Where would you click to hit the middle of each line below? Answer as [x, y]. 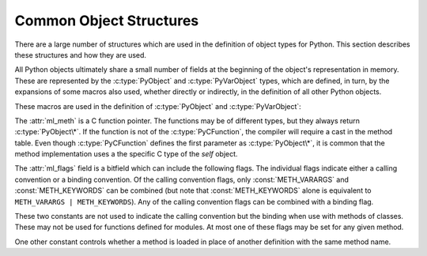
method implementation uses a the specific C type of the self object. [126, 154]
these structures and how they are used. [80, 55]
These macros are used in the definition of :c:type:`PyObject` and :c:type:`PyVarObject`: [158, 106]
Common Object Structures [107, 21]
